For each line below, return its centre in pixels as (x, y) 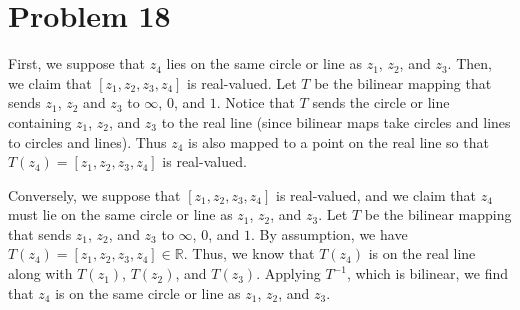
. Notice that (255, 102)
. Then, (469, 63)
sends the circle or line (381, 102)
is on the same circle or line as (148, 292)
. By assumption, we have (329, 233)
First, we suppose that (76, 63)
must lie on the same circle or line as (120, 214)
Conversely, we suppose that (94, 194)
